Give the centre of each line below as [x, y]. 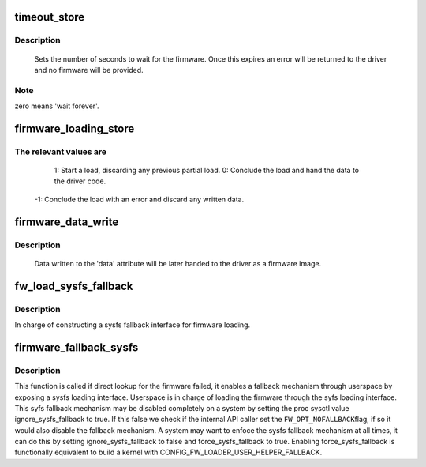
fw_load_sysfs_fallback [74, 286]
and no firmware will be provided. [89, 70]
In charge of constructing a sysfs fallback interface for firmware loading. [133, 325]
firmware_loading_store [75, 128]
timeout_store [50, 17]
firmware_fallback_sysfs [77, 347]
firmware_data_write [67, 222]
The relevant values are [60, 152]
